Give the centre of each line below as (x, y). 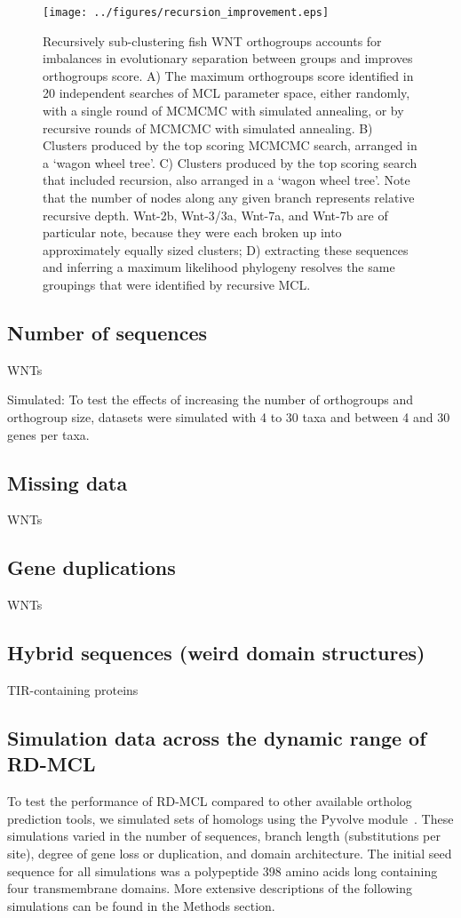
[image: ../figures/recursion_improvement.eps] (186, 12)
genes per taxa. (48, 434)
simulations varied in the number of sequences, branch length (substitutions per (224, 836)
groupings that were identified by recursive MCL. (177, 284)
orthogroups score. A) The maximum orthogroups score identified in (228, 75)
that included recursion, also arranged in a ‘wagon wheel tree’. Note (227, 180)
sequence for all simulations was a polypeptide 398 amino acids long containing (223, 870)
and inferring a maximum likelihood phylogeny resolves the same (219, 267)
